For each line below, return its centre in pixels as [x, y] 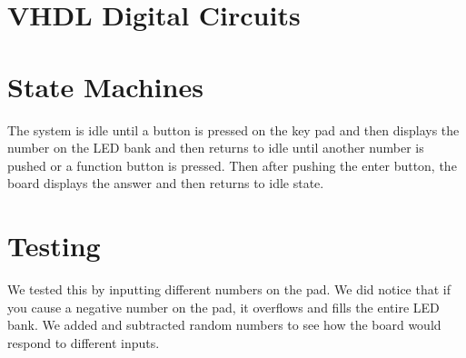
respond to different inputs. [84, 342]
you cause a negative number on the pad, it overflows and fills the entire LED [223, 307]
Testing [54, 246]
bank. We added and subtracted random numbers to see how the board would [224, 325]
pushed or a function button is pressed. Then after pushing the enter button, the [232, 165]
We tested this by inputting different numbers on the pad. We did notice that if [229, 289]
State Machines [105, 86]
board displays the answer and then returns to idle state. [166, 183]
